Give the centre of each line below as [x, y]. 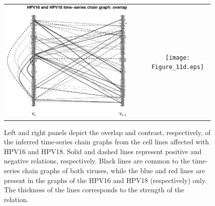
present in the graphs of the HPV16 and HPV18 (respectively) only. [106, 180]
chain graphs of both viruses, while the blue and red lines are [114, 171]
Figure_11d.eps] [178, 67]
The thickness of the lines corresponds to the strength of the [94, 190]
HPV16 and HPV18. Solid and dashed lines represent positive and [103, 151]
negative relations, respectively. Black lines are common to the [97, 161]
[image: [178, 57]
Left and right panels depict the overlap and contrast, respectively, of [107, 132]
